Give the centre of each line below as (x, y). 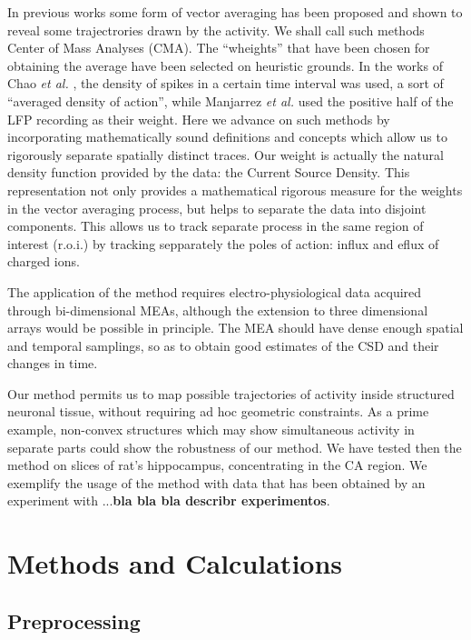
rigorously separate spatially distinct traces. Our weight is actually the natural (226, 154)
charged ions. (44, 261)
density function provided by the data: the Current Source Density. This (209, 172)
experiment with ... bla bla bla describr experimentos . (169, 500)
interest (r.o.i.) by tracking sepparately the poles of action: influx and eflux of (223, 243)
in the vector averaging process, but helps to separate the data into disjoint (217, 208)
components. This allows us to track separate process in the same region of (216, 226)
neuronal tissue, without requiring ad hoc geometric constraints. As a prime (218, 411)
